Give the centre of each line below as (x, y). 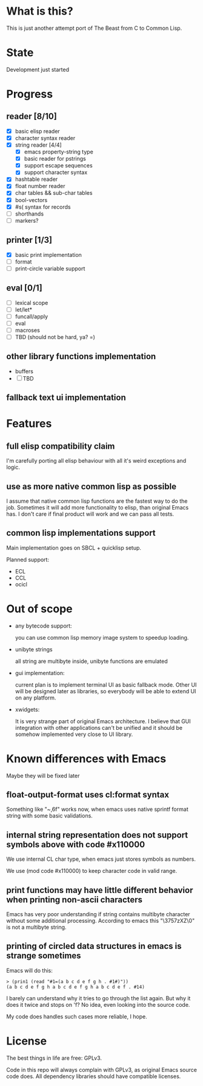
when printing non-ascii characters (75, 899)
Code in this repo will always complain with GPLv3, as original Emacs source (101, 1070)
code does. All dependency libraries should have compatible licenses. (94, 1076)
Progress (30, 94)
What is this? (40, 11)
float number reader (40, 186)
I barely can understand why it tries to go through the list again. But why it (98, 998)
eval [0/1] (24, 288)
